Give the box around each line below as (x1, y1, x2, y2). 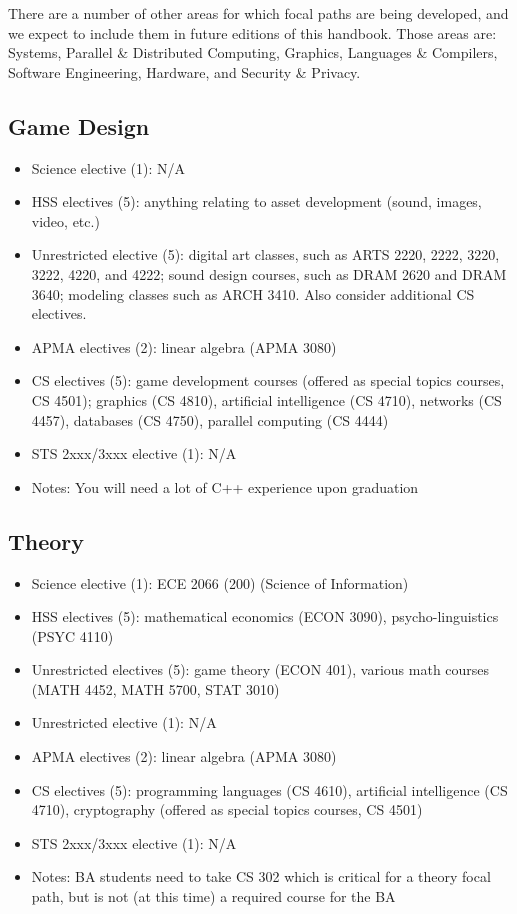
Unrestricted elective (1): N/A (31, 712, 217, 733)
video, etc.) (31, 210, 100, 231)
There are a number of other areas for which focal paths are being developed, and (8, 3, 509, 23)
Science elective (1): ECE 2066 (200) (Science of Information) (31, 572, 409, 593)
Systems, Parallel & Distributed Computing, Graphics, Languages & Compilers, (8, 42, 498, 63)
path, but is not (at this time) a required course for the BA (31, 886, 396, 907)
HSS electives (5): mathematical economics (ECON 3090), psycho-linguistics (31, 606, 499, 627)
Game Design (8, 110, 150, 141)
